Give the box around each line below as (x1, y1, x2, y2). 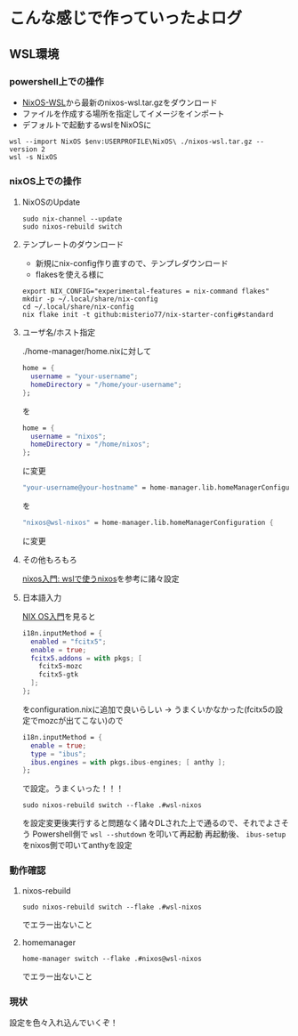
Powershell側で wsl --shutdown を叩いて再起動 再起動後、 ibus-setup (32, 829, 286, 839)
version (9, 144, 38, 154)
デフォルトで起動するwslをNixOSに (21, 119, 152, 130)
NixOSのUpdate (21, 197, 81, 207)
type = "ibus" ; (30, 749, 87, 758)
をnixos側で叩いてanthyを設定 (21, 840, 133, 851)
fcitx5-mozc (38, 662, 83, 671)
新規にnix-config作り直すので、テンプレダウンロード (35, 258, 229, 269)
